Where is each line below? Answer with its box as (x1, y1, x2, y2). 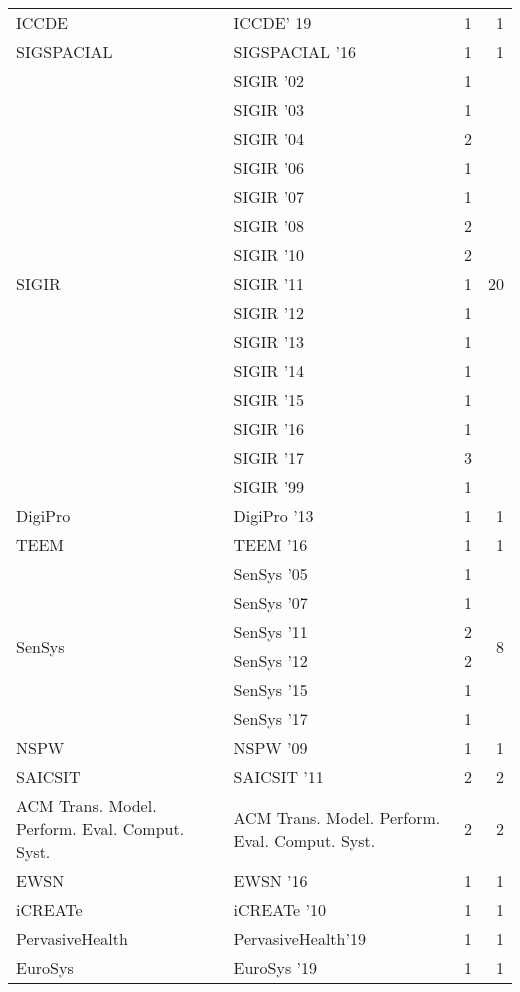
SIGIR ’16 (233, 417, 305, 440)
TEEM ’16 (233, 533, 308, 556)
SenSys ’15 (233, 678, 308, 701)
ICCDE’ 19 (233, 11, 312, 34)
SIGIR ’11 (233, 272, 305, 295)
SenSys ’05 (233, 562, 308, 585)
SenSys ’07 (233, 591, 308, 614)
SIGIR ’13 (233, 330, 305, 353)
